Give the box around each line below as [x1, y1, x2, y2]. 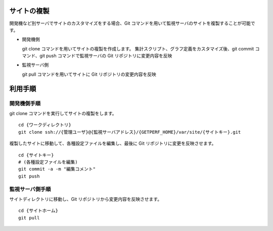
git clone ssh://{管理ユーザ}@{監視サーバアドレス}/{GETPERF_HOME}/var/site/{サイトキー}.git [18, 129, 241, 135]
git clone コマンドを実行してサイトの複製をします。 [9, 110, 117, 117]
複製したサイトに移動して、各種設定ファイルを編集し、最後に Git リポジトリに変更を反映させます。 [9, 140, 216, 146]
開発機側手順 [9, 100, 41, 107]
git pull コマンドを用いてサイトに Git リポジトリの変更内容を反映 [22, 71, 156, 77]
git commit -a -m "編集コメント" [18, 166, 96, 172]
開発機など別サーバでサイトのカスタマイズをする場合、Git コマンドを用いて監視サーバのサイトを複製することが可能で [9, 20, 255, 26]
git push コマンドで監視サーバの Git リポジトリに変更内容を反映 [39, 53, 172, 59]
